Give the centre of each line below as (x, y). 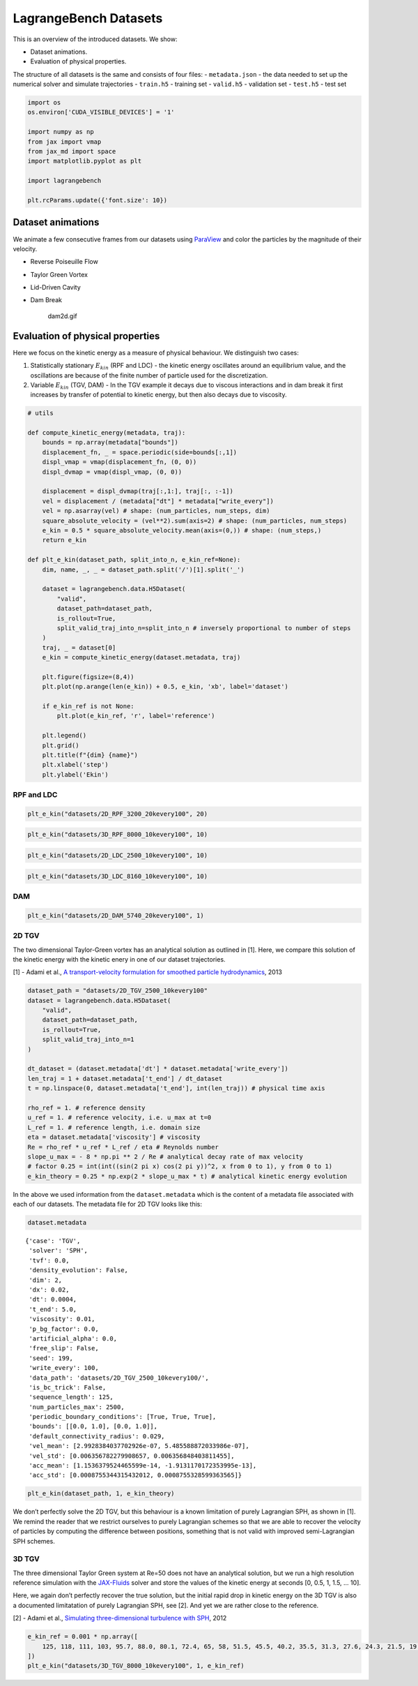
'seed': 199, (51, 1358)
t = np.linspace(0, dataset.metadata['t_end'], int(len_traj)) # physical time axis (176, 1088)
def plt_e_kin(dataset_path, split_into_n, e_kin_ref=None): (134, 560)
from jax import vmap (64, 142)
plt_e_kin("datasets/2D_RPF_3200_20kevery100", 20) (118, 814)
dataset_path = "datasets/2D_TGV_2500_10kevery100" (118, 991)
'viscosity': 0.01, (62, 1319)
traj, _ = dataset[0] (79, 648)
